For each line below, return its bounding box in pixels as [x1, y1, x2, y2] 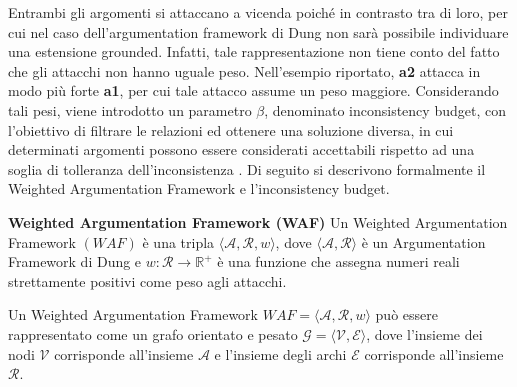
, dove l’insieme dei [366, 323, 483, 344]
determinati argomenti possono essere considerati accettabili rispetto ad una [8, 139, 475, 160]
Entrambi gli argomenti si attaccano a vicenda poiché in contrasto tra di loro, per [8, 2, 508, 22]
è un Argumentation [361, 231, 486, 252]
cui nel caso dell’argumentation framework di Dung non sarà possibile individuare [8, 21, 509, 42]
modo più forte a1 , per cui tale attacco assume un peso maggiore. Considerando [8, 80, 499, 101]
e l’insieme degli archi [214, 343, 347, 364]
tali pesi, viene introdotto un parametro [8, 99, 252, 120]
